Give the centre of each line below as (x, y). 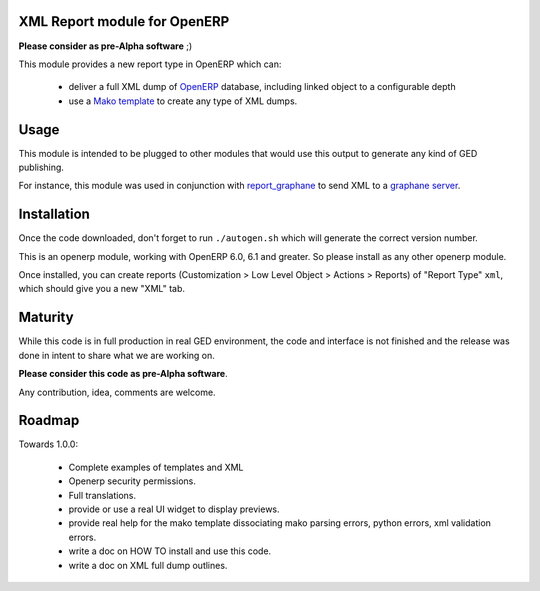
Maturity (46, 317)
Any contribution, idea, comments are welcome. (117, 392)
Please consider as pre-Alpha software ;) (105, 46)
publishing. (41, 167)
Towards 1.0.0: (48, 444)
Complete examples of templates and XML (156, 467)
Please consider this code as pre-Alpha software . (123, 374)
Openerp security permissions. (132, 481)
